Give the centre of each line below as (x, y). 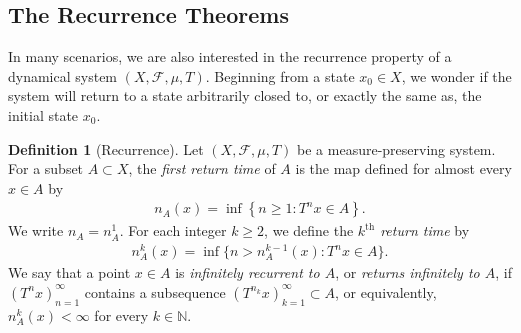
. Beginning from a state (280, 75)
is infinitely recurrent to (247, 272)
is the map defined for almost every (403, 168)
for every (121, 314)
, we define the (309, 230)
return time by (425, 230)
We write (36, 230)
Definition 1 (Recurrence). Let (106, 148)
